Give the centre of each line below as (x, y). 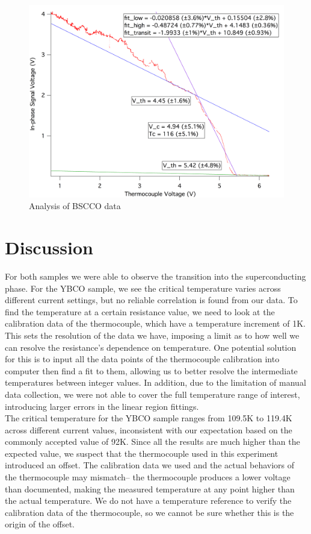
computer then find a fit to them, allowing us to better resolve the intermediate (151, 370)
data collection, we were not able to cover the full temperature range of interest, (152, 394)
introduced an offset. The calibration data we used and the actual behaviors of (150, 465)
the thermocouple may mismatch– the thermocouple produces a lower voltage (148, 477)
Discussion (49, 247)
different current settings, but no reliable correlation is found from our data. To (151, 300)
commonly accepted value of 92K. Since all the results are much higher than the (152, 441)
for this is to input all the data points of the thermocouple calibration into (142, 359)
